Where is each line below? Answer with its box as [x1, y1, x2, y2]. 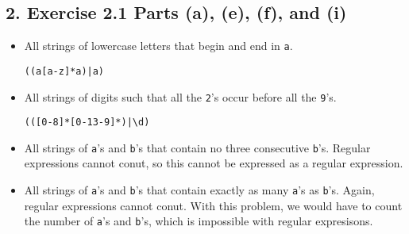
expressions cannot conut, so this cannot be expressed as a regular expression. [24, 155, 403, 171]
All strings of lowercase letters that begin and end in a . [24, 37, 293, 54]
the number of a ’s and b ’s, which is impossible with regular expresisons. [24, 213, 373, 229]
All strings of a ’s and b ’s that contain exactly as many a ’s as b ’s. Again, [24, 182, 375, 198]
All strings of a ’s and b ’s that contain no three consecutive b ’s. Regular [24, 139, 371, 155]
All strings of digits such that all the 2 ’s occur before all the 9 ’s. [24, 88, 337, 105]
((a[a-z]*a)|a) [24, 65, 105, 77]
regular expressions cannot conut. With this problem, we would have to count [24, 197, 403, 213]
